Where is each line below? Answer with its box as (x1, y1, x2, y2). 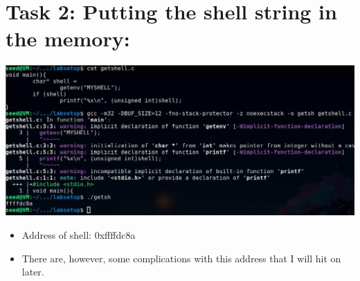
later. (21, 264, 44, 279)
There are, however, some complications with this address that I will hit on (21, 251, 341, 265)
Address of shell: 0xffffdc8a (21, 227, 136, 242)
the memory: (6, 24, 130, 53)
